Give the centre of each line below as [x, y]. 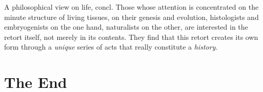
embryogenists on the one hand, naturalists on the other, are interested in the [126, 27]
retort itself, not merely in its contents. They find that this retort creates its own [131, 37]
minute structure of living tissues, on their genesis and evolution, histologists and [131, 17]
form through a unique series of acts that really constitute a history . [111, 47]
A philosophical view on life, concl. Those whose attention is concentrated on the [131, 7]
